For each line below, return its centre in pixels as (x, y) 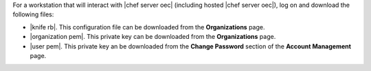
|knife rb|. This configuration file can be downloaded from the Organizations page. (147, 27)
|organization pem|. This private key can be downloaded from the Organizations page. (153, 37)
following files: (33, 14)
